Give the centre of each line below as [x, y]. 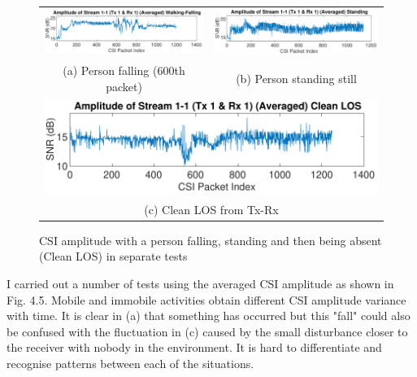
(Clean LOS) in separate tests [113, 256]
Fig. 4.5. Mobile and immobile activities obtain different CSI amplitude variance [206, 299]
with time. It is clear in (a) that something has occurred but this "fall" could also [208, 316]
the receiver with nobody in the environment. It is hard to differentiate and [194, 347]
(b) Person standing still [296, 78]
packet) [124, 86]
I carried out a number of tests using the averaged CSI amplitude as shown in [200, 283]
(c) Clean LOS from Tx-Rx [211, 209]
